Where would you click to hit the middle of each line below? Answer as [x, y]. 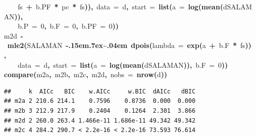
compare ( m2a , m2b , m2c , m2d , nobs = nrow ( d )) [86, 74]
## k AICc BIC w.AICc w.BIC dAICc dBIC [100, 91]
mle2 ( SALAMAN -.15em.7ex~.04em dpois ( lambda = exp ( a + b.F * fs [127, 45]
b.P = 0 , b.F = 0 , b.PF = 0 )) [68, 26]
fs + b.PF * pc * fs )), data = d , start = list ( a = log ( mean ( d [123, 6]
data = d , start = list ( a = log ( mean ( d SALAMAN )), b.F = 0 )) [123, 65]
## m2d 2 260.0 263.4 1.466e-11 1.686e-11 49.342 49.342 [100, 120]
